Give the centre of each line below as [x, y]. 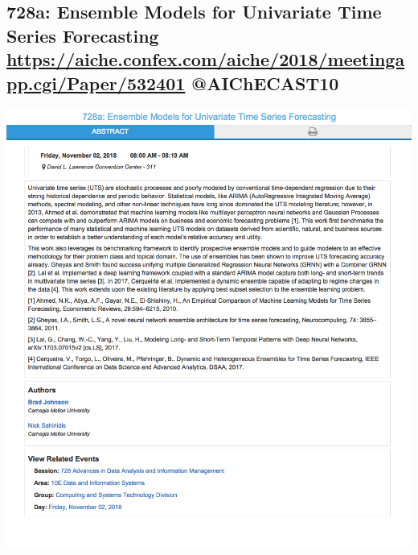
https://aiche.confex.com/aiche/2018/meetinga [206, 59]
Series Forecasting [83, 35]
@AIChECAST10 [265, 83]
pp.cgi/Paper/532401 [96, 83]
